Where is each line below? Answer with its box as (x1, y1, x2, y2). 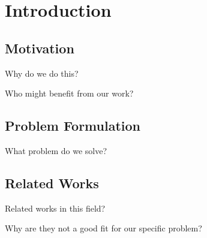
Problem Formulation (5, 116, 140, 135)
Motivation (5, 38, 74, 57)
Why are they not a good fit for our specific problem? (5, 222, 202, 234)
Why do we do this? (5, 67, 79, 79)
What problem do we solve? (5, 144, 107, 156)
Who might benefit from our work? (5, 87, 134, 100)
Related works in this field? (5, 201, 106, 214)
